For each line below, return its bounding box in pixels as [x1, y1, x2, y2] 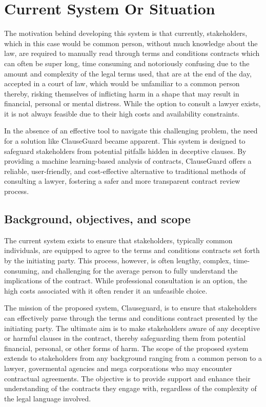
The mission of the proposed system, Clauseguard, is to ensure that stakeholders [4, 302, 257, 313]
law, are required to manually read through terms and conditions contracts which [4, 48, 260, 59]
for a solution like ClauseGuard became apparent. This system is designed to [4, 135, 245, 146]
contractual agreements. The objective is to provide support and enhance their [4, 373, 251, 383]
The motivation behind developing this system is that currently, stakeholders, [4, 28, 248, 38]
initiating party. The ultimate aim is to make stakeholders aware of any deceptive [4, 322, 260, 333]
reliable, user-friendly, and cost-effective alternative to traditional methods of [4, 165, 246, 176]
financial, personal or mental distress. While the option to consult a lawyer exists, [4, 98, 261, 109]
